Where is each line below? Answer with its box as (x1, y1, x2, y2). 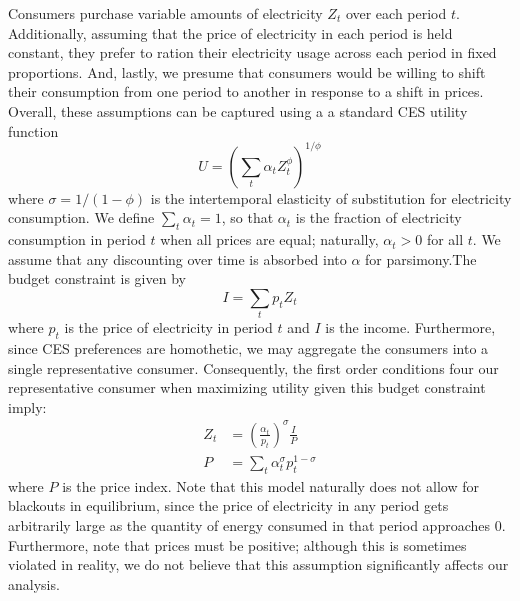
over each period (345, 3, 447, 23)
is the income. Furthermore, (325, 317, 496, 338)
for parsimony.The (365, 248, 477, 269)
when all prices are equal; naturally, (160, 229, 379, 250)
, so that (221, 207, 274, 228)
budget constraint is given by (8, 268, 186, 289)
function (8, 120, 59, 141)
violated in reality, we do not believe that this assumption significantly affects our (8, 554, 509, 575)
